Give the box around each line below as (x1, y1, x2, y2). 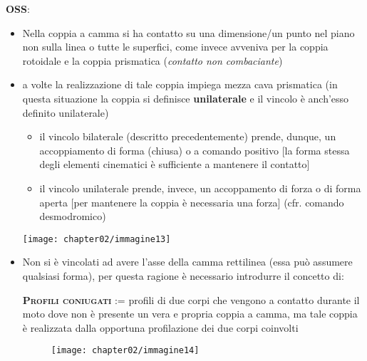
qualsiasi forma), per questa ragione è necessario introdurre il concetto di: (22, 268, 344, 283)
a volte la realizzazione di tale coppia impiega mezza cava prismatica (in (22, 77, 338, 92)
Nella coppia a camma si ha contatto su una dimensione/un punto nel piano (22, 25, 355, 40)
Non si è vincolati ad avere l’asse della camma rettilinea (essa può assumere (22, 254, 353, 269)
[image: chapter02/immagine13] (22, 234, 171, 244)
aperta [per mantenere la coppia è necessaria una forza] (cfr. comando (39, 194, 344, 209)
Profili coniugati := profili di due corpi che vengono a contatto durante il (22, 292, 360, 307)
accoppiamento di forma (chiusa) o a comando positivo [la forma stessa (39, 142, 350, 157)
